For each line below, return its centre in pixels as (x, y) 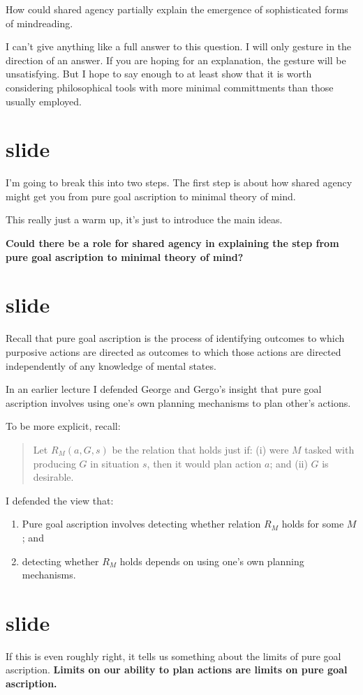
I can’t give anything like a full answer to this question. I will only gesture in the (179, 46)
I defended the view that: (60, 500)
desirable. (53, 477)
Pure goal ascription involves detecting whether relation (141, 524)
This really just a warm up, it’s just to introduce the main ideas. (144, 219)
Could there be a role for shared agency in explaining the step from (172, 243)
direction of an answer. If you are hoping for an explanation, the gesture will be (176, 60)
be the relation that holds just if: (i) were (200, 449)
